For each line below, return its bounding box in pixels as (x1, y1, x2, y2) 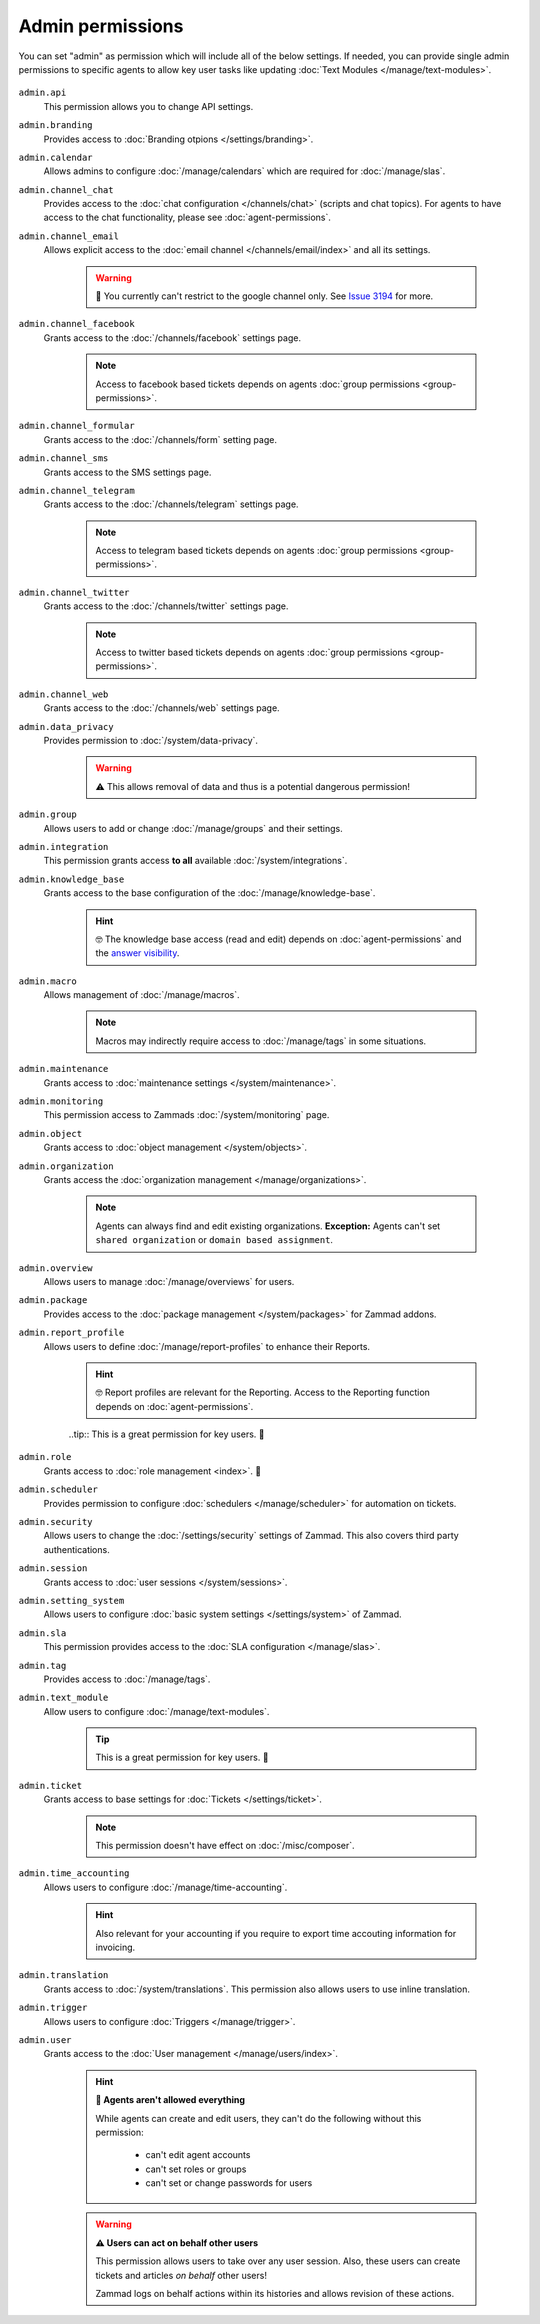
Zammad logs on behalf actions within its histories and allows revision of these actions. (95, 2288, 455, 2300)
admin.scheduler (18, 1484, 99, 1495)
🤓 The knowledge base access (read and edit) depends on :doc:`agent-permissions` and (95, 933, 462, 945)
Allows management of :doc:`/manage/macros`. (43, 989, 240, 1001)
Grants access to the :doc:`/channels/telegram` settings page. (43, 498, 299, 510)
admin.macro (18, 975, 77, 987)
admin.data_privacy (18, 721, 114, 732)
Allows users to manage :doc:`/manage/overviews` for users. (43, 1275, 295, 1287)
